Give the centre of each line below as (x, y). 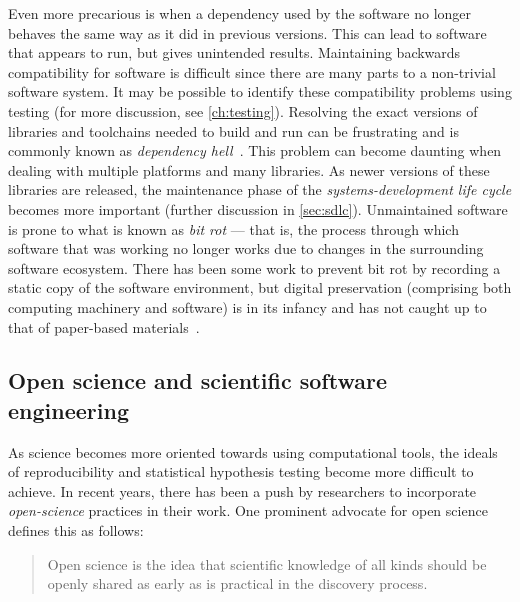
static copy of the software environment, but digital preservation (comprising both (260, 287)
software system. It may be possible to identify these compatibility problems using (260, 91)
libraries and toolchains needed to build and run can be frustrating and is (233, 130)
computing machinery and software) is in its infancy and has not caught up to (247, 306)
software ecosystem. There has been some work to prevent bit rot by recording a (254, 267)
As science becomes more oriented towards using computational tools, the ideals (253, 451)
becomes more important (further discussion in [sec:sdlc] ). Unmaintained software (258, 208)
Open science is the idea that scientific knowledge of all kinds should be (267, 563)
